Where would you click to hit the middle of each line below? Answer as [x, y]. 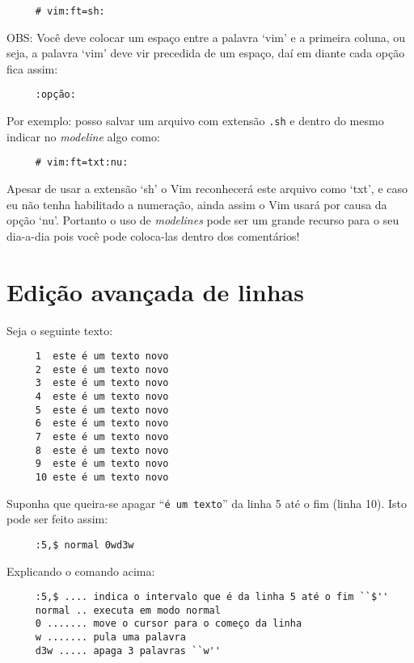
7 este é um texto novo [102, 437]
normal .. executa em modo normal [128, 610]
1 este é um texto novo [102, 357]
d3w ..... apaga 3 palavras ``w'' [128, 650]
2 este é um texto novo [102, 369]
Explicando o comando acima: [81, 571]
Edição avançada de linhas [155, 291]
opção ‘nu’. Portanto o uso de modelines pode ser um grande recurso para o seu [203, 220]
